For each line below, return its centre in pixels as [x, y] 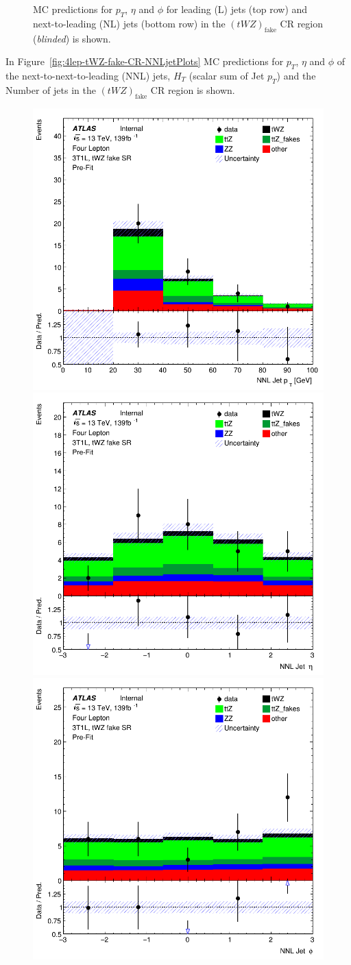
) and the [296, 75]
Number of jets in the [51, 89]
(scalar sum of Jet [227, 75]
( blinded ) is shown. [72, 38]
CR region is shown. [193, 89]
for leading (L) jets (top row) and [237, 9]
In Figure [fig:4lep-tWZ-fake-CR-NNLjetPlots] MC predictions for [145, 61]
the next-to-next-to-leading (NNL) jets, [88, 75]
